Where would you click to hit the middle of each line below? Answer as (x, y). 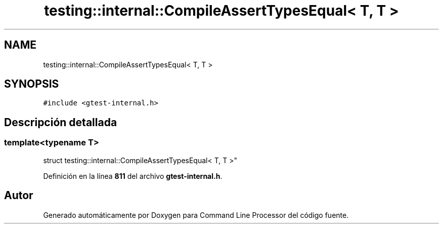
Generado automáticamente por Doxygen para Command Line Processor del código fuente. (196, 215)
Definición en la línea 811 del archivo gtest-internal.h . (133, 176)
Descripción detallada (61, 122)
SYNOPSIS (32, 84)
